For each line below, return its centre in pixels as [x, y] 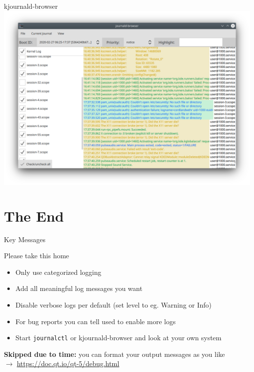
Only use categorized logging [58, 272]
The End [34, 216]
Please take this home [37, 256]
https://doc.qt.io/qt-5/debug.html [68, 363]
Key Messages [25, 239]
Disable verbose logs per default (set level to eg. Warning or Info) [114, 305]
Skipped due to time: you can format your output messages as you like [115, 354]
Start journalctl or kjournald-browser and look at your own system [118, 338]
